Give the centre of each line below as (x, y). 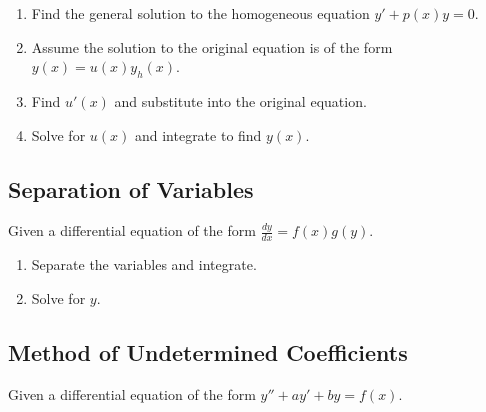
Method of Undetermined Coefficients (208, 351)
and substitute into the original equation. (240, 100)
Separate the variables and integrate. (144, 264)
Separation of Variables (131, 188)
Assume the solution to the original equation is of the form (212, 46)
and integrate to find (198, 134)
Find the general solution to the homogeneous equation (200, 13)
